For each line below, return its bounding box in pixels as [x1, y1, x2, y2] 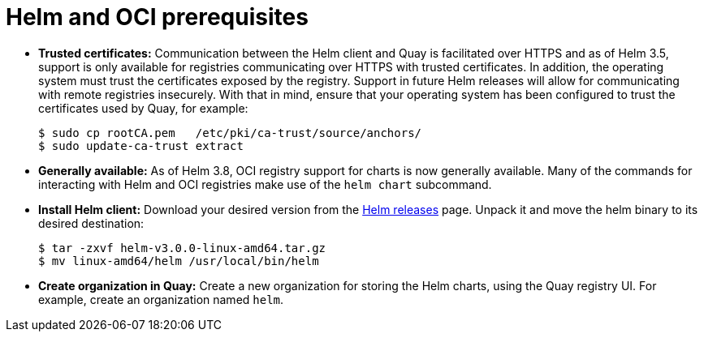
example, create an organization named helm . [38, 292, 284, 306]
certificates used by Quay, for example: [38, 101, 248, 115]
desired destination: [38, 216, 145, 230]
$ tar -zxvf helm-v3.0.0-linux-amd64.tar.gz [38, 241, 326, 255]
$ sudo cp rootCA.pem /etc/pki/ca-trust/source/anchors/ [38, 126, 422, 139]
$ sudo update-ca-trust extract [38, 139, 244, 152]
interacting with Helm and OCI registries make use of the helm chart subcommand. [38, 177, 492, 191]
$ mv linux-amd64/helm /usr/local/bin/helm [38, 254, 319, 267]
